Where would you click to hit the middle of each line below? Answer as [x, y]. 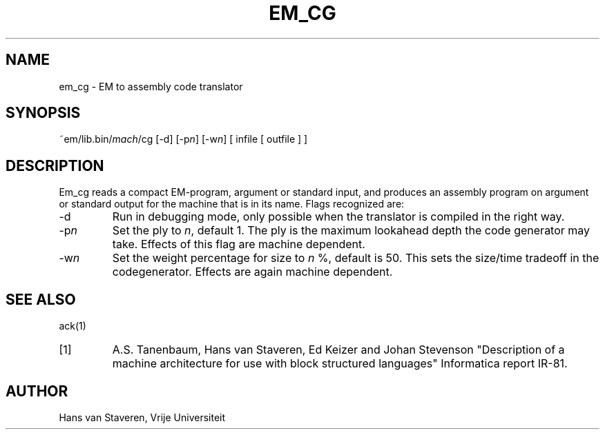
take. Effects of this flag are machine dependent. [239, 244]
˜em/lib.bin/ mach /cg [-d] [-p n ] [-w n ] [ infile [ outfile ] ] [183, 139]
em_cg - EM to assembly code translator [151, 86]
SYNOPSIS [43, 113]
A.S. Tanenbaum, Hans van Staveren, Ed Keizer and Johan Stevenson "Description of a [338, 350]
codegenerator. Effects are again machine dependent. [252, 272]
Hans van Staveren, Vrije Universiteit [142, 417]
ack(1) [73, 326]
